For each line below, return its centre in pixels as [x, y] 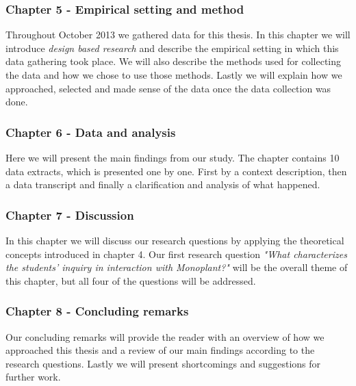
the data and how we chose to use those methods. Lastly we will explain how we [174, 75]
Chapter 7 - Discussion [70, 215]
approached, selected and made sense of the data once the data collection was [168, 88]
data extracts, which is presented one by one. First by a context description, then [176, 171]
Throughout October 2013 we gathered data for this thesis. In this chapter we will [178, 35]
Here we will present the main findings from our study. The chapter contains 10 [173, 157]
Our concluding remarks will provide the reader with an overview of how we [165, 336]
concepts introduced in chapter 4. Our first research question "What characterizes [176, 254]
